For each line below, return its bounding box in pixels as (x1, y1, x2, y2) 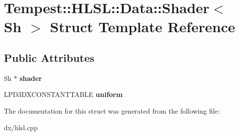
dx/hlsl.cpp (4, 122, 38, 132)
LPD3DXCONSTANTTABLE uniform (4, 89, 123, 99)
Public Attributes (4, 50, 95, 65)
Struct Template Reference (50, 17, 235, 37)
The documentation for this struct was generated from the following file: (4, 105, 220, 116)
